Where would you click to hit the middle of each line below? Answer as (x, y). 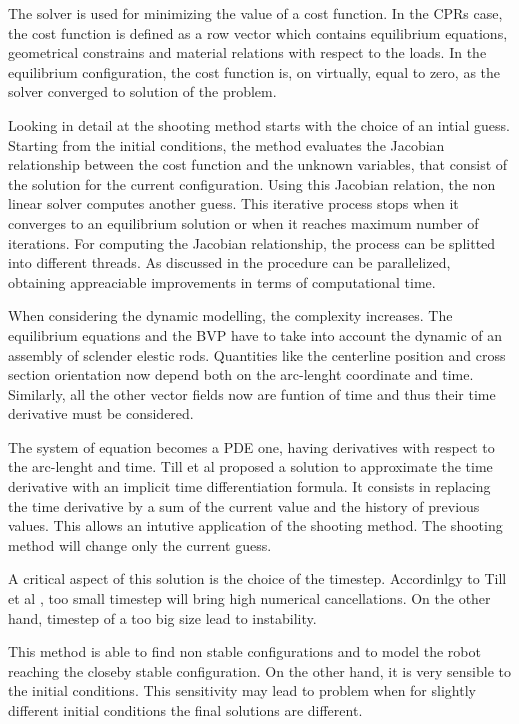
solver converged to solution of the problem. (142, 91)
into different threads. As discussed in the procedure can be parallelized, (229, 262)
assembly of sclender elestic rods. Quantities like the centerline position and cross (257, 354)
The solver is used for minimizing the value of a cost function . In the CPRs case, (255, 13)
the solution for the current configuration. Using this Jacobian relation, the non (252, 183)
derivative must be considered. (101, 413)
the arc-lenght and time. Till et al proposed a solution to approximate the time (250, 466)
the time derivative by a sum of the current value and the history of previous (244, 505)
